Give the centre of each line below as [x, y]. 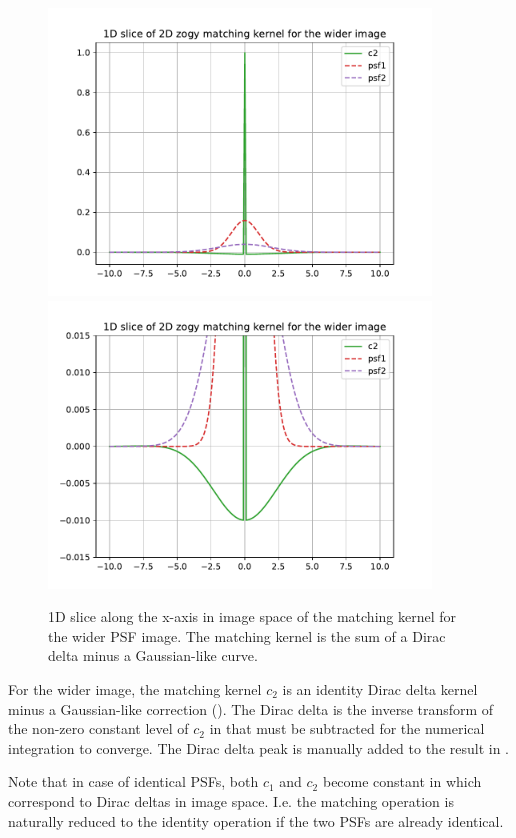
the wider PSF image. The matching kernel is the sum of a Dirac [247, 635]
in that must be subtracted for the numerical [347, 728]
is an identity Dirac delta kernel [380, 688]
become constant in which [402, 781]
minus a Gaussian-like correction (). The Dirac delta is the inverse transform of [251, 708]
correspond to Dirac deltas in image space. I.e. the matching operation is [231, 800]
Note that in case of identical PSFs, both [133, 781]
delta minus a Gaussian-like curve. [153, 655]
